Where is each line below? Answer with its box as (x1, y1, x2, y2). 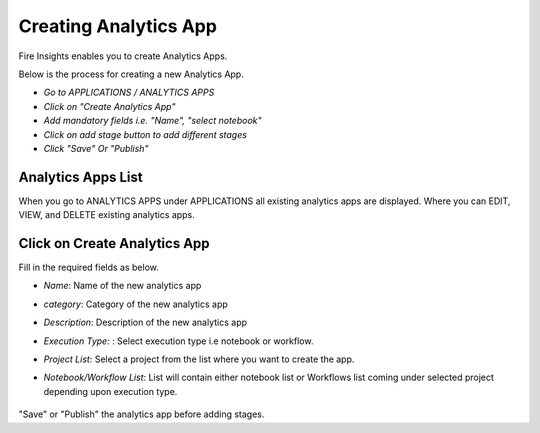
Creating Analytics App (18, 15, 217, 37)
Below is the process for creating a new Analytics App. (18, 68, 244, 80)
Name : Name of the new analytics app (43, 280, 202, 292)
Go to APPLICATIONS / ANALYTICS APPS (43, 86, 215, 99)
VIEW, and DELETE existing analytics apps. (18, 209, 195, 221)
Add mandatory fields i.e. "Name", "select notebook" (43, 115, 262, 127)
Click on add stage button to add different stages (43, 128, 247, 140)
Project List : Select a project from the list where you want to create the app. (43, 353, 355, 365)
